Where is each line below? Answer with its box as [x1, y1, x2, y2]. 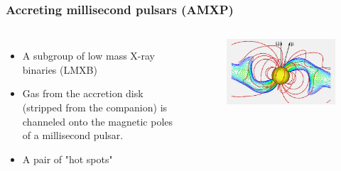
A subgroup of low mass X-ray [22, 48, 155, 63]
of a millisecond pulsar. [22, 128, 124, 143]
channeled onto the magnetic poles [22, 114, 173, 128]
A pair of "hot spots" [22, 151, 113, 166]
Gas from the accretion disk [22, 86, 144, 101]
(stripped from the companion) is [22, 100, 168, 114]
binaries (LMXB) [22, 62, 97, 77]
